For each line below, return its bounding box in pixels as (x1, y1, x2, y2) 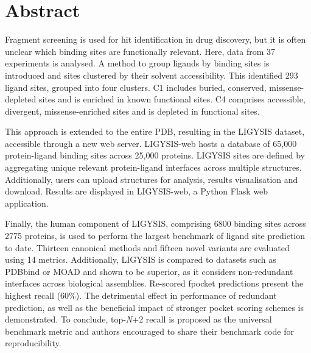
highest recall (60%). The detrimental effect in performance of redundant (5, 289, 277, 301)
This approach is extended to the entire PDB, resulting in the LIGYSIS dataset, (5, 125, 305, 138)
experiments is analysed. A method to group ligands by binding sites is (5, 57, 270, 70)
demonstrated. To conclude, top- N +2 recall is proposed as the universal (5, 313, 272, 326)
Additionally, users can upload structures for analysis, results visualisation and (5, 173, 298, 185)
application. (5, 196, 49, 209)
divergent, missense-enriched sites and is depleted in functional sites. (5, 104, 260, 117)
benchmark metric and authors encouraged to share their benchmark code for (5, 324, 294, 337)
